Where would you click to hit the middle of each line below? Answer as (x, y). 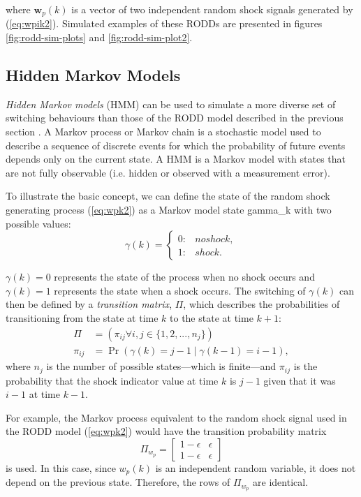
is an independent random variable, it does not (256, 467)
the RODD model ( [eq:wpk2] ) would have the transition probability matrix (166, 431)
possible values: (38, 223)
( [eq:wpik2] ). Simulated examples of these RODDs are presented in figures (164, 23)
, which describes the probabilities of (261, 304)
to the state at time (212, 317)
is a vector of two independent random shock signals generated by (212, 9)
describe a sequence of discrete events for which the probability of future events (176, 145)
